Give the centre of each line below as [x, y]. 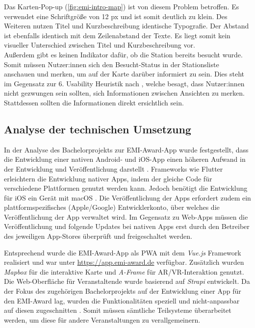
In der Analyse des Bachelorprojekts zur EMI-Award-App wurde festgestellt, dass [126, 149]
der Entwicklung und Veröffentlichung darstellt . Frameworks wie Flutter [114, 168]
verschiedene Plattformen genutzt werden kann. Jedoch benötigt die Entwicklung [126, 188]
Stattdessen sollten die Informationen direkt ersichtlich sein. [94, 102]
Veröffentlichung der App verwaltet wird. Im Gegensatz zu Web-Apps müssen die [126, 216]
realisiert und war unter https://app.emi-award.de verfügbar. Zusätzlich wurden [124, 262]
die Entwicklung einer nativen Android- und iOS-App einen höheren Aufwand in [125, 159]
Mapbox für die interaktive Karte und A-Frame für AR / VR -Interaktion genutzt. [124, 271]
